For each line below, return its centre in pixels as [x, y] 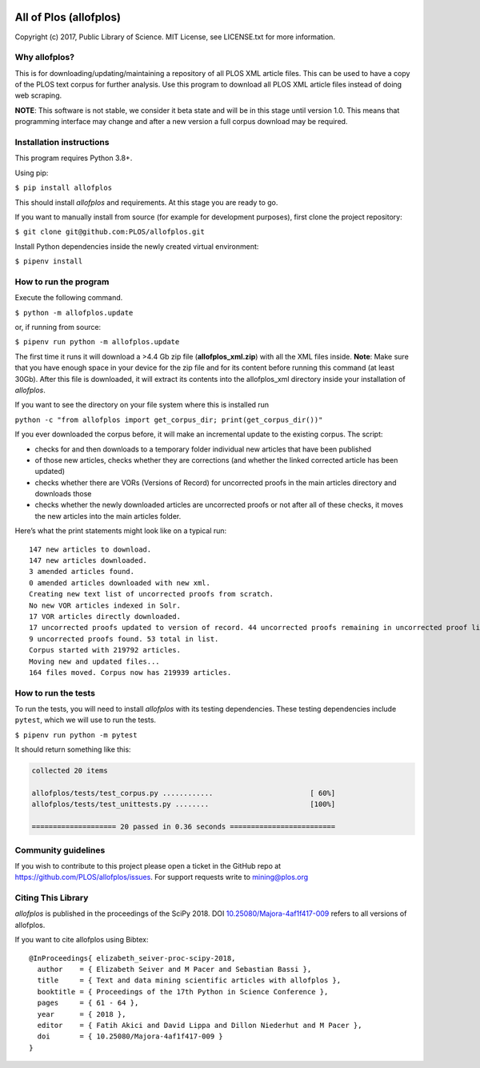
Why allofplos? [45, 58]
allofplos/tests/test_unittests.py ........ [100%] [184, 804]
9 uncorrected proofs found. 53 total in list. [124, 639]
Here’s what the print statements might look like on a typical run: [121, 531]
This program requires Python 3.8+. [74, 158]
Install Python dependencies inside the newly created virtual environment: [137, 246]
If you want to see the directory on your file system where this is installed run [142, 405]
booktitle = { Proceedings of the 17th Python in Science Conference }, [183, 992]
